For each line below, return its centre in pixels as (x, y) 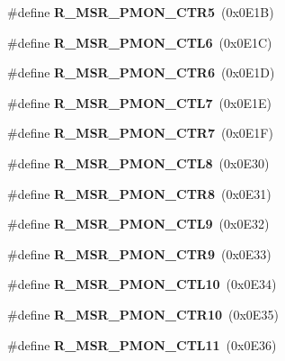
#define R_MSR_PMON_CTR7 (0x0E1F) (140, 133)
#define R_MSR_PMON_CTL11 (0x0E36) (142, 344)
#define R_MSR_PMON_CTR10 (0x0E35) (143, 314)
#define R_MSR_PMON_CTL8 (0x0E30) (138, 162)
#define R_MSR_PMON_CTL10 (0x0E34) (142, 284)
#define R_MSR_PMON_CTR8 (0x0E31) (139, 193)
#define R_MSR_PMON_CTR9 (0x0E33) (139, 253)
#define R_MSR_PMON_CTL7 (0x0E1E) (139, 102)
